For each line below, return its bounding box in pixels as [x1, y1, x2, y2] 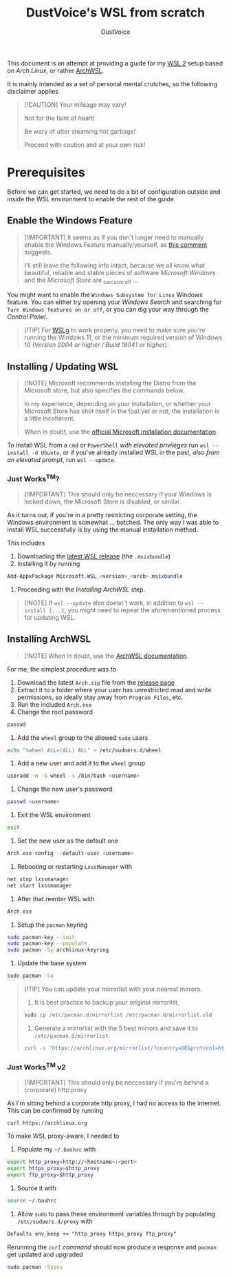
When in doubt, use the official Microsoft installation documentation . [23, 428, 218, 436]
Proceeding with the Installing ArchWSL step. [16, 585, 146, 594]
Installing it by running [16, 560, 80, 568]
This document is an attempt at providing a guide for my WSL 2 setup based [7, 59, 223, 67]
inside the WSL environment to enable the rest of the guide [7, 194, 174, 203]
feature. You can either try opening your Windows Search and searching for [7, 298, 222, 306]
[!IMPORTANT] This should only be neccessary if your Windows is [23, 490, 212, 499]
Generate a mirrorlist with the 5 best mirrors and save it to [34, 1024, 198, 1032]
